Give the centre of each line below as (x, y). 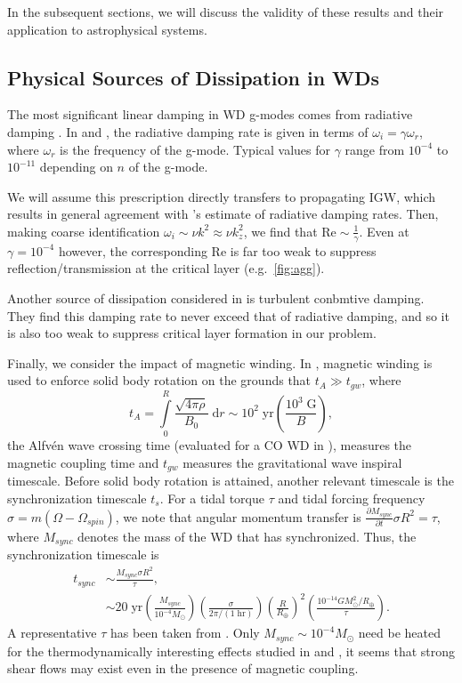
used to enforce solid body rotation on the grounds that (159, 380)
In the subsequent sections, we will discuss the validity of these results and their (226, 12)
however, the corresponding (133, 250)
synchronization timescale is (83, 554)
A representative (52, 633)
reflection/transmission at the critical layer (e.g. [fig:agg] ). (166, 268)
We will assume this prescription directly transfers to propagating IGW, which (222, 196)
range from (375, 149)
